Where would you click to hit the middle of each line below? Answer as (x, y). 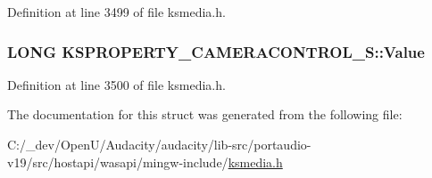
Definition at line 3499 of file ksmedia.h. (116, 12)
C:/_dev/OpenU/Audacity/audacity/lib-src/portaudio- (159, 144)
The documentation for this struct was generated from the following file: (205, 114)
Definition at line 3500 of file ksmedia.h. (116, 84)
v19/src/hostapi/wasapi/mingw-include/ (118, 162)
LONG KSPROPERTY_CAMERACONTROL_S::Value (216, 51)
